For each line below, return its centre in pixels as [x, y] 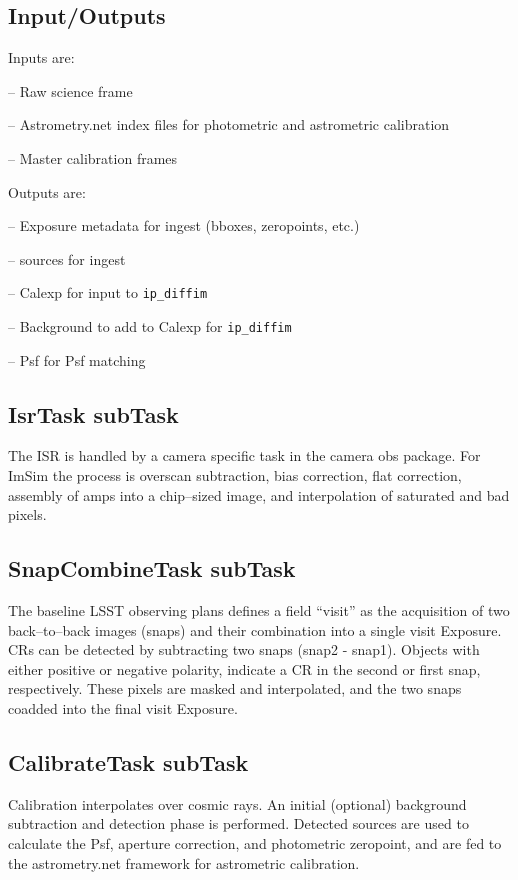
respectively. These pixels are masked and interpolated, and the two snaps [235, 688]
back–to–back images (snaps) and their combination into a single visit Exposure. [255, 629]
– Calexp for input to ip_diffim [108, 292]
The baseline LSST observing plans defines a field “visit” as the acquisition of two [259, 610]
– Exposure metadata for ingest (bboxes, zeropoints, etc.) [184, 225]
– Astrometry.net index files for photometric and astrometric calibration [229, 124]
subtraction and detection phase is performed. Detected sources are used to [238, 823]
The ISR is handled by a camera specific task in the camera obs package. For [244, 455]
